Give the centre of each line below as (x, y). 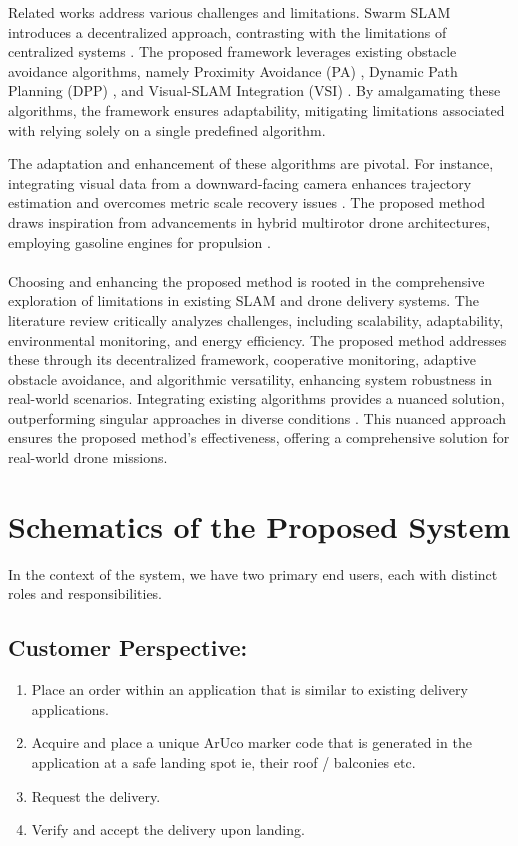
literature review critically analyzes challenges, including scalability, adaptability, (256, 319)
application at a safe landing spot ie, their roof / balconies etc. (223, 761)
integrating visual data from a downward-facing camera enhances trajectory (240, 182)
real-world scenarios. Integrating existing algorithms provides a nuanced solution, (256, 398)
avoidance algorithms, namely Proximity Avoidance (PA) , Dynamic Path (233, 70)
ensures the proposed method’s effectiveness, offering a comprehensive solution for (259, 437)
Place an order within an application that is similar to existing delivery (249, 689)
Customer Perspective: (128, 647)
